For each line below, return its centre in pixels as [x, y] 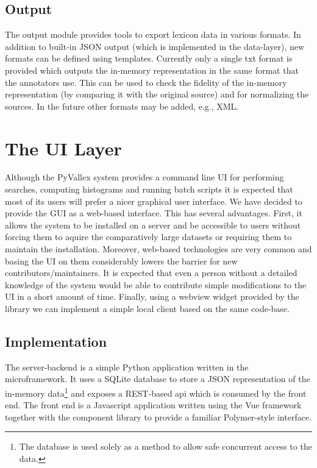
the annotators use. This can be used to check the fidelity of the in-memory [146, 82]
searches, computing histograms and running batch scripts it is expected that [149, 189]
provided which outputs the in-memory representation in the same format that [152, 70]
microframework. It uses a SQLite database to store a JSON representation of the [158, 379]
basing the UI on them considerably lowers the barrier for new [121, 261]
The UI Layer [63, 148]
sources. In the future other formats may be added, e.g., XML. [122, 106]
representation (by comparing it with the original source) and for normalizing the [157, 94]
